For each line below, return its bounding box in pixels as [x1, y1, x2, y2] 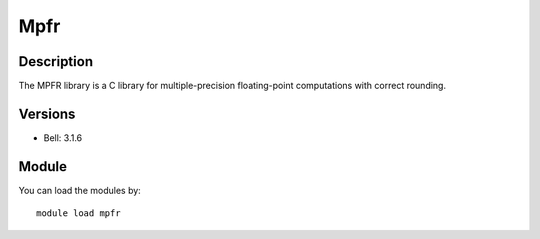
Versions [18, 105, 76, 122]
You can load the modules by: [18, 184, 142, 196]
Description [18, 53, 94, 70]
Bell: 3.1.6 [43, 131, 83, 144]
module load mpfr [36, 208, 121, 219]
